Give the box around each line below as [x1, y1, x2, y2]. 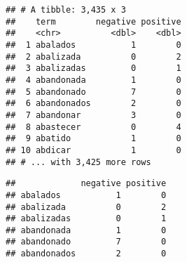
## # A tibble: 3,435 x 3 [6, 5, 126, 15]
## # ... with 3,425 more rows [6, 157, 151, 167]
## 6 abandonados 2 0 [6, 98, 181, 109]
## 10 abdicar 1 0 [6, 145, 181, 155]
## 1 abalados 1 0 [6, 39, 181, 50]
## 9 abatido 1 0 [6, 133, 181, 144]
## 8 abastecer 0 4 [6, 122, 181, 132]
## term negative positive [6, 16, 181, 27]
